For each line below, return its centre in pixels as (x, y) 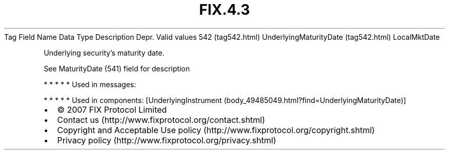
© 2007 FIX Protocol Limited (112, 109)
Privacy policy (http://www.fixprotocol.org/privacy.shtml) (167, 140)
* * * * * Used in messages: (90, 84)
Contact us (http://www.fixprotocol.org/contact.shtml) (161, 120)
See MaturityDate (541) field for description (117, 68)
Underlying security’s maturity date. (104, 53)
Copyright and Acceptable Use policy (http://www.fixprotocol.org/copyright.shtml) (216, 130)
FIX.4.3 (224, 10)
